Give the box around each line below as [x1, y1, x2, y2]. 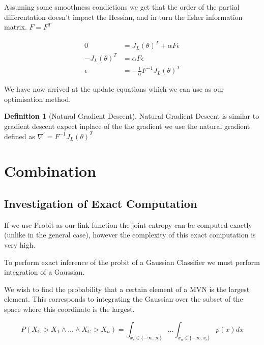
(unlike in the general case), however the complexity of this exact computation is [4, 229, 256, 240]
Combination [4, 161, 97, 181]
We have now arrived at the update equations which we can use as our [4, 84, 224, 94]
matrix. [4, 21, 27, 32]
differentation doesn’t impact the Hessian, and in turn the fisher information [4, 11, 243, 22]
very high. [4, 239, 36, 250]
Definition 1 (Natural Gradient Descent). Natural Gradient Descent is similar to [4, 111, 259, 121]
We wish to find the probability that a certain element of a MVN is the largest [4, 283, 250, 294]
